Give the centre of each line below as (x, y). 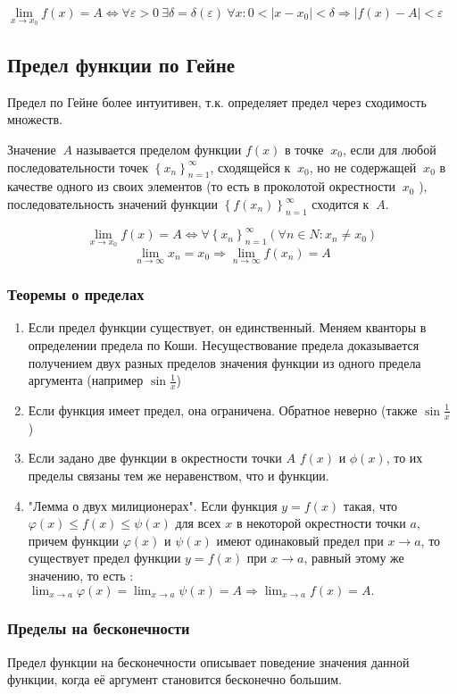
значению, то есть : (81, 575)
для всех (198, 523)
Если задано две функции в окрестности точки (155, 458)
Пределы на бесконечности (99, 628)
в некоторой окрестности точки (321, 523)
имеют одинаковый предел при (300, 540)
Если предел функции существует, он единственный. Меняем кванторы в (227, 327)
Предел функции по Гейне (121, 65)
